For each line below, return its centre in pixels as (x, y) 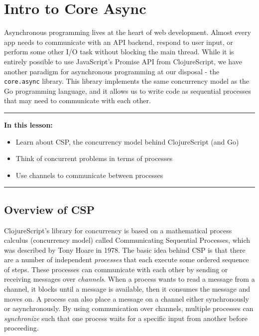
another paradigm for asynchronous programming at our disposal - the (112, 71)
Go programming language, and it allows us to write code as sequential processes (128, 90)
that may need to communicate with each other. (77, 100)
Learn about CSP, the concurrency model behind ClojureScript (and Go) (127, 141)
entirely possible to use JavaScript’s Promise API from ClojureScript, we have (123, 61)
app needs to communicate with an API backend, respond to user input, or (119, 42)
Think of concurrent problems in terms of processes (94, 158)
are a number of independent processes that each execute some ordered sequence (127, 259)
